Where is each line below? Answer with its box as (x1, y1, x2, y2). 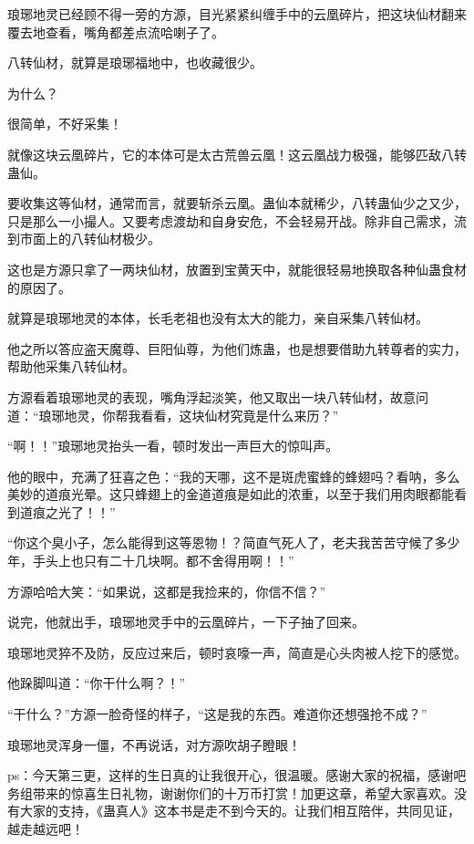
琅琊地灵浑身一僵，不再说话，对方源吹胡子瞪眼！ (7, 735, 301, 754)
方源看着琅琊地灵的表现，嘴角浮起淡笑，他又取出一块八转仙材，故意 (7, 387, 416, 406)
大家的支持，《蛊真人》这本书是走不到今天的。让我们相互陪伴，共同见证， (19, 801, 460, 820)
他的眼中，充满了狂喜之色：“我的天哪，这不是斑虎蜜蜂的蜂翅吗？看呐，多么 (7, 466, 460, 485)
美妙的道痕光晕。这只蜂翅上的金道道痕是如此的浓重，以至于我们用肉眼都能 (7, 485, 454, 504)
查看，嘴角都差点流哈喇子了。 (45, 22, 224, 41)
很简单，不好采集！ (7, 114, 122, 133)
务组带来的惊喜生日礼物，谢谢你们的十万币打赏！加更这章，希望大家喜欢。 (7, 783, 454, 802)
